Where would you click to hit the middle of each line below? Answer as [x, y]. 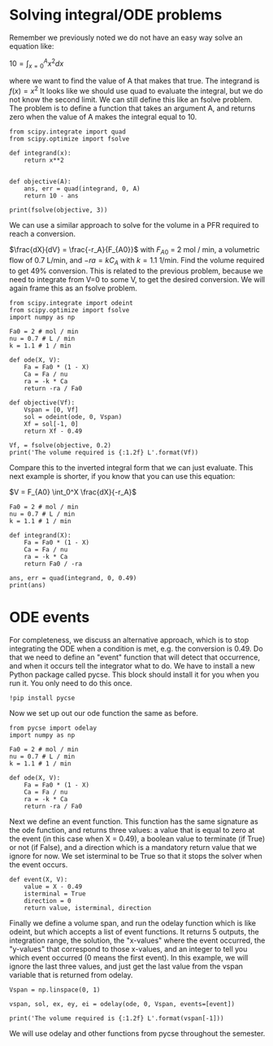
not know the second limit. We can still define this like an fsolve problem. [131, 100]
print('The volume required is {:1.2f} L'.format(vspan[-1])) [117, 1018]
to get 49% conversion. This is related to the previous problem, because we [136, 271]
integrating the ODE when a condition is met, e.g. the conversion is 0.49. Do [136, 648]
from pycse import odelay [53, 728]
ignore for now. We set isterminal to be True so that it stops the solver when [136, 856]
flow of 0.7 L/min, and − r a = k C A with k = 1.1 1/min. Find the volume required [137, 261]
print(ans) [28, 585]
